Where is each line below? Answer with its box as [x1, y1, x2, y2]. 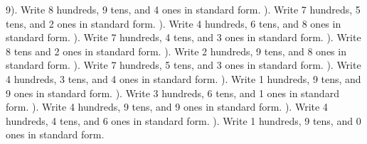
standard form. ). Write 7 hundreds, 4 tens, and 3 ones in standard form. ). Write [6, 30, 361, 45]
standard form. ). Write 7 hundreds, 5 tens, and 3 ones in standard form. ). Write [6, 57, 361, 72]
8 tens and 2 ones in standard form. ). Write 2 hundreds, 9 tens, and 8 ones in [6, 43, 346, 58]
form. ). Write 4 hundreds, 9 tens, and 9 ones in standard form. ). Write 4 [6, 99, 328, 114]
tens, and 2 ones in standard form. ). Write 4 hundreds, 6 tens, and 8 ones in [6, 16, 341, 31]
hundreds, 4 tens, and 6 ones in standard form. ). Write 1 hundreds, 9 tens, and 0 [6, 113, 361, 128]
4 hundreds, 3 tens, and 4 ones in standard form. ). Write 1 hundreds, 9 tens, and [6, 71, 361, 86]
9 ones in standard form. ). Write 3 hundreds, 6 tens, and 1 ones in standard [6, 85, 339, 100]
